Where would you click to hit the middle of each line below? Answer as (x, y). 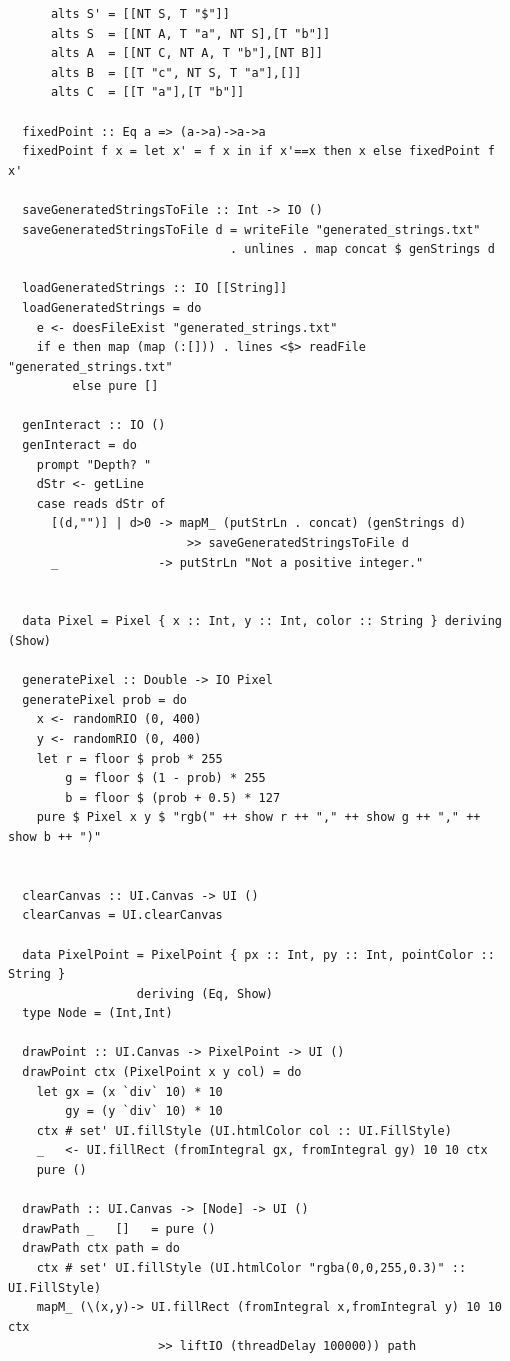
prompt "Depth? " (94, 464)
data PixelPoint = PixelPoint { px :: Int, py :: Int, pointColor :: (258, 954)
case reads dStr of (101, 503)
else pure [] (115, 386)
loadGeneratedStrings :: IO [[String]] (155, 288)
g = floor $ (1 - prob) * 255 (165, 778)
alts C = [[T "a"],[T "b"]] (147, 92)
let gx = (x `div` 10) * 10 (129, 1091)
